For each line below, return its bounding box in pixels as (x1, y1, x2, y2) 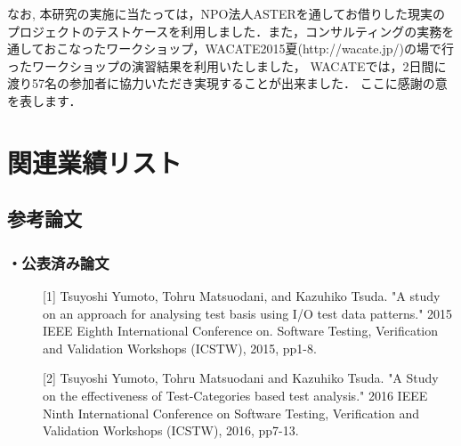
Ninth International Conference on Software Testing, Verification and (43, 403, 419, 422)
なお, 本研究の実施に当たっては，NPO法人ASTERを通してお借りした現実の (7, 4, 445, 22)
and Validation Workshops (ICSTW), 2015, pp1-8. (43, 338, 317, 357)
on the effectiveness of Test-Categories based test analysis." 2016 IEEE (43, 385, 428, 404)
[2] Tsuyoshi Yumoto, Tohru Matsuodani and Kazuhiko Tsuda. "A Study (43, 369, 439, 387)
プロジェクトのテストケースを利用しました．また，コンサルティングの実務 (7, 21, 442, 40)
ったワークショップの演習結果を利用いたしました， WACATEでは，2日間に (7, 56, 447, 75)
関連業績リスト (7, 143, 182, 180)
